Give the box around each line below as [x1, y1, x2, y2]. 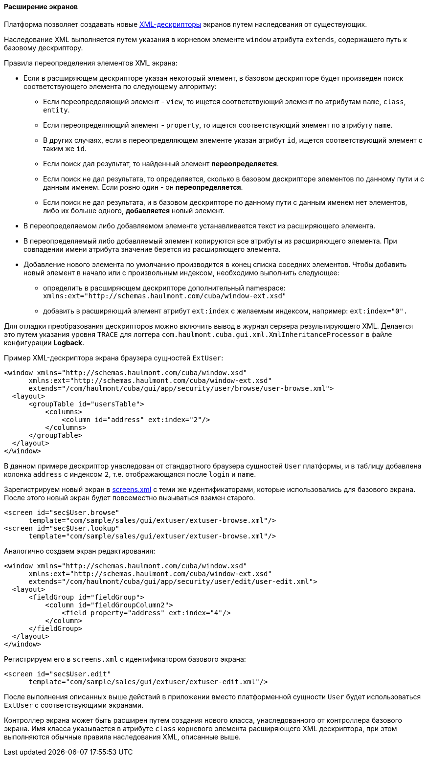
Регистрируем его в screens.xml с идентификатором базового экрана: [4, 654, 246, 663]
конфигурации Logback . [4, 338, 85, 347]
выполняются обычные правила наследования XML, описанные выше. [4, 732, 241, 741]
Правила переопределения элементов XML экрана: [4, 58, 178, 67]
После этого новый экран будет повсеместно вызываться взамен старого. [4, 493, 255, 502]
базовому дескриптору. [4, 43, 83, 52]
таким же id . [43, 144, 87, 153]
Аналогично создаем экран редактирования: [4, 546, 156, 555]
